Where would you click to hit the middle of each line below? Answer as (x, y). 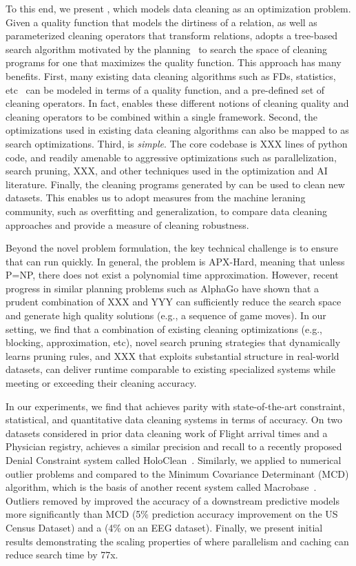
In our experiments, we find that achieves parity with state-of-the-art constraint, (175, 406)
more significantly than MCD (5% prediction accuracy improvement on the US (172, 514)
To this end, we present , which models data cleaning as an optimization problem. (178, 8)
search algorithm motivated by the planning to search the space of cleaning (167, 49)
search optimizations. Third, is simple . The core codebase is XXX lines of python (177, 143)
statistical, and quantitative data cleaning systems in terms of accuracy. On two (174, 420)
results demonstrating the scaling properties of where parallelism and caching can (177, 541)
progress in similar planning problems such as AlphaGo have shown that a (163, 288)
